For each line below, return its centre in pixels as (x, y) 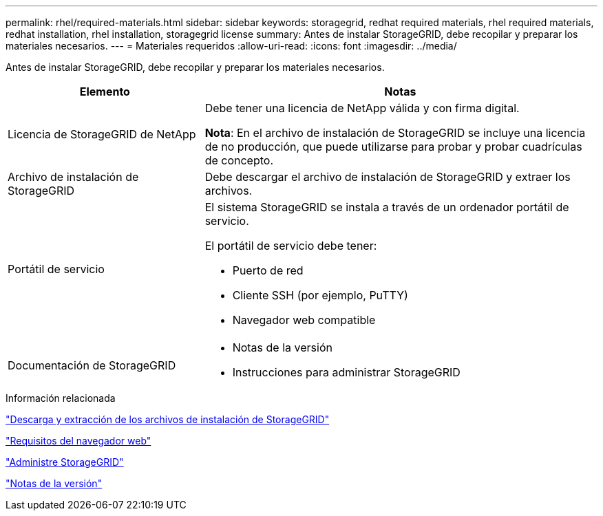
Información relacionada (61, 398)
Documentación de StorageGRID (92, 365)
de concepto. (239, 160)
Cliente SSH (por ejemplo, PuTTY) (320, 295)
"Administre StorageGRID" (65, 462)
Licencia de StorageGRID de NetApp (102, 134)
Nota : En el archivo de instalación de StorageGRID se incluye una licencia (395, 133)
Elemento (105, 92)
